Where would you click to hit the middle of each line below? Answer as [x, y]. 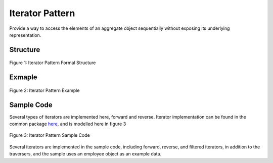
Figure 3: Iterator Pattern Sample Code [50, 135]
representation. [25, 35]
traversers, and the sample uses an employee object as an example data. [85, 154]
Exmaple [23, 77]
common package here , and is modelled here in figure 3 [68, 124]
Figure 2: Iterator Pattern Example [44, 90]
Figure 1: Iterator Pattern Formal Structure [53, 63]
